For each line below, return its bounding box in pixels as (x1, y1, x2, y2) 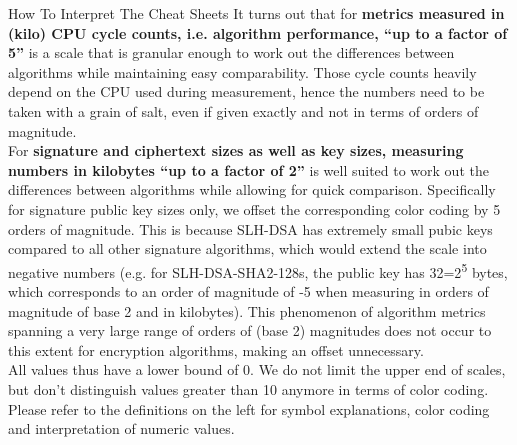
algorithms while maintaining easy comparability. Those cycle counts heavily (8, 61, 477, 82)
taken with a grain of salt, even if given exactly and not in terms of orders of (8, 100, 479, 121)
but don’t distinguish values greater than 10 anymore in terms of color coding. (8, 378, 489, 399)
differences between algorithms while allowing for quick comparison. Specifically (8, 179, 496, 200)
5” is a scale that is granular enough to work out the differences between (8, 42, 455, 63)
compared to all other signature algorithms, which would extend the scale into (8, 238, 487, 259)
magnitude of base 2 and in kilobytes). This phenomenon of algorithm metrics (8, 300, 486, 321)
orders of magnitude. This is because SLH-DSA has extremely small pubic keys (8, 218, 493, 239)
